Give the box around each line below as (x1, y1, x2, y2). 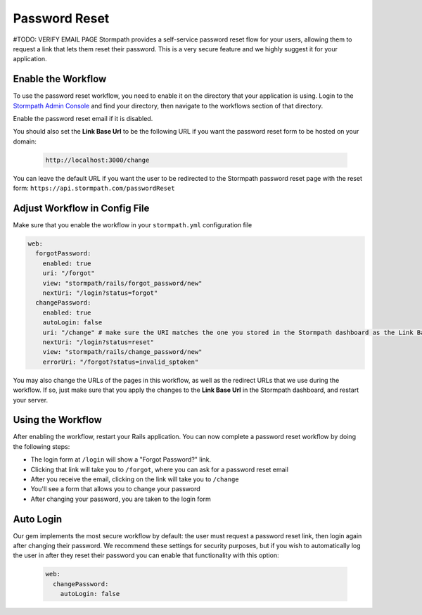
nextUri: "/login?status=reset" (42, 338, 155, 346)
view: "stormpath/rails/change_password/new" (42, 348, 203, 356)
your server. (13, 395, 49, 404)
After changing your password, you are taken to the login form (30, 495, 211, 503)
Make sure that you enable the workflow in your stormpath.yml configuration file (13, 221, 252, 229)
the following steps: (13, 442, 70, 450)
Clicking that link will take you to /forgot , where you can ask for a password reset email (30, 465, 288, 474)
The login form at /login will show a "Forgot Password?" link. (30, 455, 212, 464)
